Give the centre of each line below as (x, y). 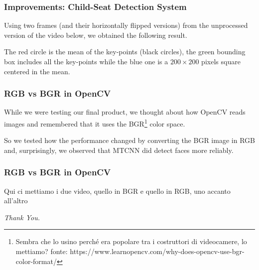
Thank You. (22, 217)
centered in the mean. (37, 71)
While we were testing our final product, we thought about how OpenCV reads (125, 112)
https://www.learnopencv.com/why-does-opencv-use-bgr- (157, 251)
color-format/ (36, 261)
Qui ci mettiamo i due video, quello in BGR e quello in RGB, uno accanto (117, 191)
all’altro (16, 201)
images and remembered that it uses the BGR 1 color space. (95, 123)
